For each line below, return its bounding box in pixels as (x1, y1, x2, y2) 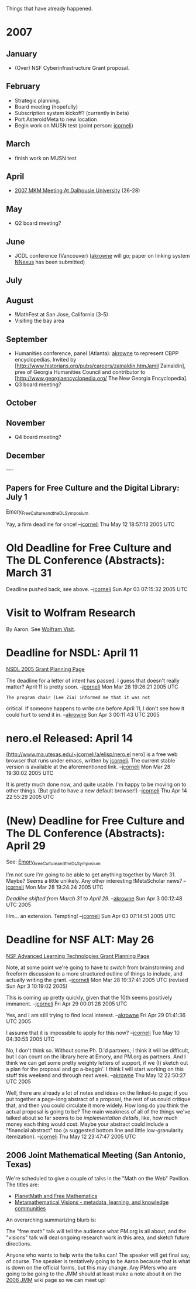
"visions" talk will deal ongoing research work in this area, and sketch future (6, 1234, 190, 1241)
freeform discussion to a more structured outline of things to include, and (6, 970, 183, 977)
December (6, 450, 46, 460)
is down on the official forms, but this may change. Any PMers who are (6, 1264, 177, 1271)
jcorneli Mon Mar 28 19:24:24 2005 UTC (6, 883, 104, 891)
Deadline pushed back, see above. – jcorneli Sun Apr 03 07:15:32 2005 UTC (6, 585, 188, 592)
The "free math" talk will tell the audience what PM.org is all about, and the (6, 1227, 187, 1234)
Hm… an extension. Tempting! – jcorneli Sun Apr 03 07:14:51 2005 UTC (6, 913, 176, 920)
